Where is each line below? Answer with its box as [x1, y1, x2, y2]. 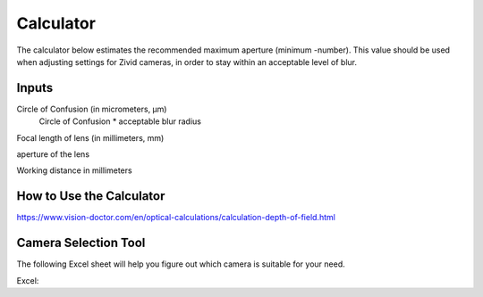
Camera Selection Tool [16, 235, 146, 251]
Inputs [16, 80, 54, 95]
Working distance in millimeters [16, 165, 133, 176]
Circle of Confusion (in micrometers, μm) [16, 103, 167, 114]
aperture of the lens [16, 149, 89, 160]
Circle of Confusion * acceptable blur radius [38, 116, 201, 127]
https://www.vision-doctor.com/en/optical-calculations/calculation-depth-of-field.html [16, 212, 335, 223]
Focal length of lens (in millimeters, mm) [16, 132, 165, 143]
